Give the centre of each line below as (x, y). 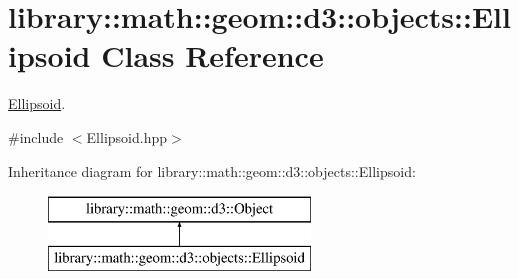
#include (36, 136)
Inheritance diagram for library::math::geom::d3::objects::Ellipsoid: (212, 170)
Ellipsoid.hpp (126, 136)
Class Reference (212, 55)
